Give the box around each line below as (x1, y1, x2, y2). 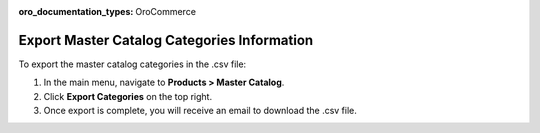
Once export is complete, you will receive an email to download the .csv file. (43, 105, 357, 117)
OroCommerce (135, 6, 197, 17)
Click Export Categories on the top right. (43, 90, 213, 102)
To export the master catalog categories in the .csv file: (18, 58, 247, 70)
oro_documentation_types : (18, 6, 134, 17)
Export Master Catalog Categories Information (18, 31, 314, 49)
